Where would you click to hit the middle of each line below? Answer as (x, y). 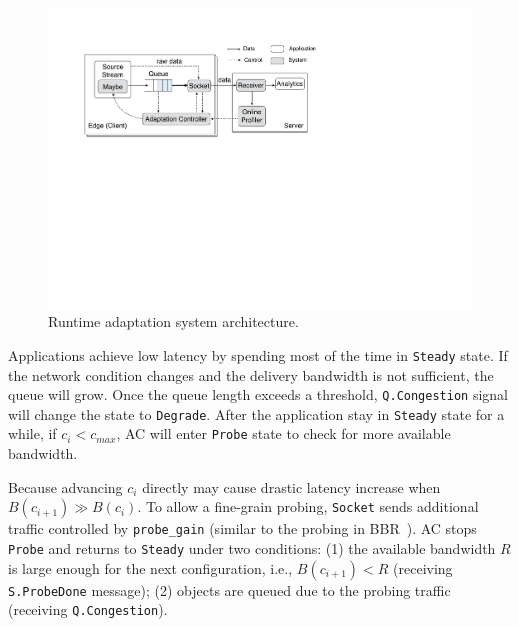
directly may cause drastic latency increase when (291, 486)
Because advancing (65, 486)
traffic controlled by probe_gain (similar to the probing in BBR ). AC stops (242, 528)
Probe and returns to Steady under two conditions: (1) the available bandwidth (252, 547)
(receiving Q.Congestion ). (88, 609)
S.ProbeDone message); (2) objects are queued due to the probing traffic (229, 589)
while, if (32, 433)
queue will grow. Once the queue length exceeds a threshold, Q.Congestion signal (258, 394)
